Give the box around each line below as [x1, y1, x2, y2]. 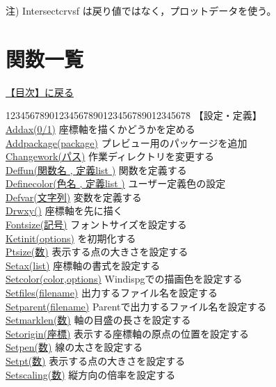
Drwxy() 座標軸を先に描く [6, 203, 123, 218]
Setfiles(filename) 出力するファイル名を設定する [6, 285, 218, 300]
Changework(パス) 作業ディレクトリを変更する [6, 149, 215, 164]
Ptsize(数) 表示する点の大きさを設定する [6, 244, 188, 259]
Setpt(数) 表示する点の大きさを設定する [6, 354, 186, 368]
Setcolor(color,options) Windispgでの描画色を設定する [6, 271, 243, 286]
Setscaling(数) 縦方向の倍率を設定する [6, 367, 176, 381]
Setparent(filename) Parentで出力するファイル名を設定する [6, 299, 267, 313]
